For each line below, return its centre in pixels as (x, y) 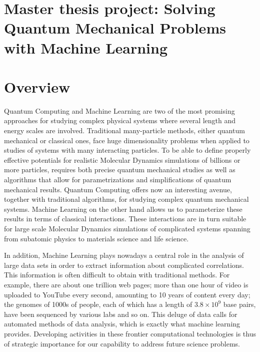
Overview (37, 86)
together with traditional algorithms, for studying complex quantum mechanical (126, 199)
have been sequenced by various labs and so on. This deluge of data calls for (121, 314)
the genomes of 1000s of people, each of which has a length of (98, 304)
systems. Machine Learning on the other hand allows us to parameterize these (123, 209)
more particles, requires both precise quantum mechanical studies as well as (120, 169)
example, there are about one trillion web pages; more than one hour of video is (126, 284)
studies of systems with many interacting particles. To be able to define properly (127, 150)
